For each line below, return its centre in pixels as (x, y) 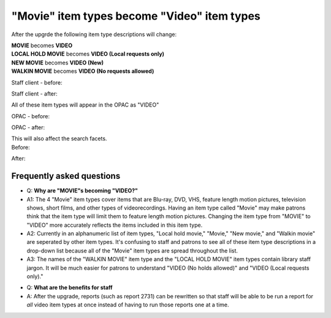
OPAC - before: (31, 116)
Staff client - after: (34, 93)
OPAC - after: (28, 127)
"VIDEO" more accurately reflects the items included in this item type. (115, 225)
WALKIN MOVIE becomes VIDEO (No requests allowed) (83, 71)
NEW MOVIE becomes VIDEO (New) (58, 62)
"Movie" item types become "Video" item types (136, 16)
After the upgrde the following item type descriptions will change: (94, 34)
